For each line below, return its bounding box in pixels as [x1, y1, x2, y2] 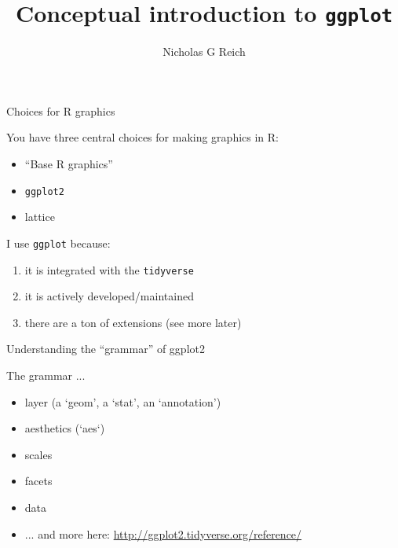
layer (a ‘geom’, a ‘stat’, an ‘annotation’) [24, 393, 221, 410]
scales [24, 446, 53, 462]
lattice [24, 208, 55, 225]
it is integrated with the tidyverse [24, 261, 194, 278]
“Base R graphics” [24, 156, 113, 172]
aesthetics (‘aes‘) [24, 420, 105, 436]
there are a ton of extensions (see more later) [24, 314, 242, 330]
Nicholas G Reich [162, 43, 246, 60]
